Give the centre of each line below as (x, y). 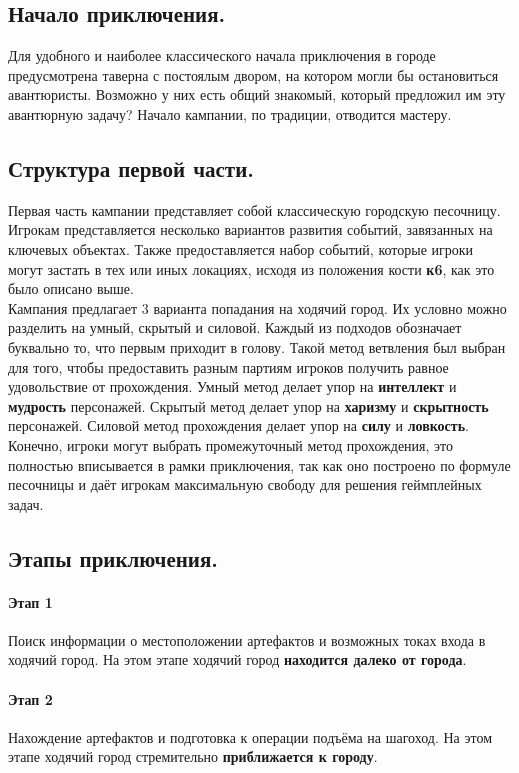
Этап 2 (30, 698)
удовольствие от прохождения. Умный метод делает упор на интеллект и (232, 386)
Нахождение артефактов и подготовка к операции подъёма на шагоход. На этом (250, 736)
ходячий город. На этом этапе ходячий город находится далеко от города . (237, 659)
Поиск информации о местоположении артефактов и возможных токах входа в (247, 639)
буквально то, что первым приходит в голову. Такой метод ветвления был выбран (257, 346)
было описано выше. (71, 288)
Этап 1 (30, 601)
